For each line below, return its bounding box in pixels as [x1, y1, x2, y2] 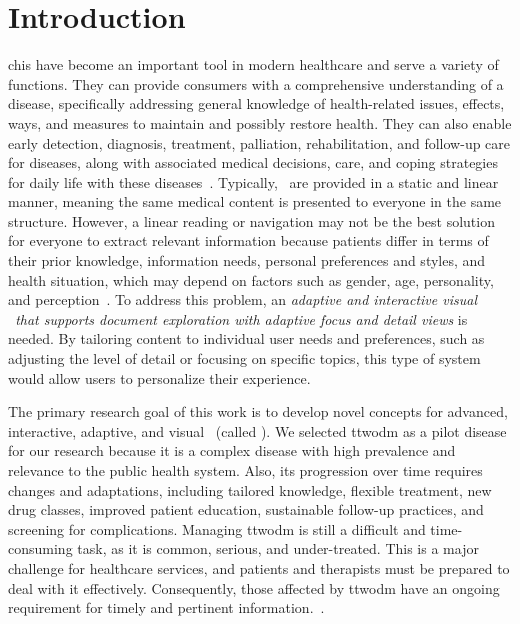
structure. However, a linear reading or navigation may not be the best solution [8, 210, 495, 231]
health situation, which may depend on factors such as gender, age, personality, [8, 269, 494, 290]
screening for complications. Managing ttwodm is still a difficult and [8, 518, 426, 539]
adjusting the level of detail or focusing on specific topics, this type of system [8, 348, 481, 369]
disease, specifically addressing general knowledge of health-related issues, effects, [8, 93, 505, 114]
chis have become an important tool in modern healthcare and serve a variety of [8, 54, 499, 75]
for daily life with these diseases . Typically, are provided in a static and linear [8, 171, 499, 192]
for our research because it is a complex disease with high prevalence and [8, 440, 456, 461]
